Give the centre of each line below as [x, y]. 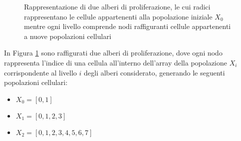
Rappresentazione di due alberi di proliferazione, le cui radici [117, 6]
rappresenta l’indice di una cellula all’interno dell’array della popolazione [116, 62]
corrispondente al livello [40, 72]
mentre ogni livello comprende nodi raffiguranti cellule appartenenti [127, 26]
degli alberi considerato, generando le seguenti [154, 72]
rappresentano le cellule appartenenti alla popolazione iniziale [118, 16]
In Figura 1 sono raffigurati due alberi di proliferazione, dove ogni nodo [113, 53]
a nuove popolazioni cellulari [68, 36]
